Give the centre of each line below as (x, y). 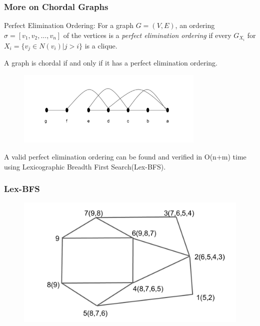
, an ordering (195, 25)
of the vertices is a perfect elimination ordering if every (147, 35)
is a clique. (101, 45)
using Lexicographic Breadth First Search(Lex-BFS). (85, 166)
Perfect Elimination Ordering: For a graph (69, 25)
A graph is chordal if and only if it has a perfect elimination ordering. (111, 63)
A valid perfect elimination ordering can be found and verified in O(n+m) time (125, 157)
